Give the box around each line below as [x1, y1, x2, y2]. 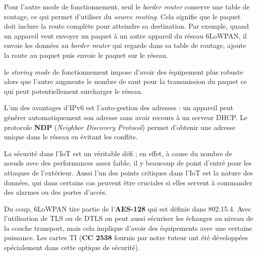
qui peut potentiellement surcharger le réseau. [4, 85, 143, 96]
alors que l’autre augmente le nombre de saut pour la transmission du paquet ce [4, 76, 247, 86]
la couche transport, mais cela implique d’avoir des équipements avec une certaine [4, 222, 253, 233]
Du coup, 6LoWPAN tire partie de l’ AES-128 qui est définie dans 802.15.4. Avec [4, 203, 252, 213]
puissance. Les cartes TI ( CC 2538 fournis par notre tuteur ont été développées [4, 232, 248, 243]
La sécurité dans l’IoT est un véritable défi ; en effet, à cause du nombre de [4, 148, 232, 158]
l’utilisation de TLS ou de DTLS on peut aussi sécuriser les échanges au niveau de [4, 213, 254, 223]
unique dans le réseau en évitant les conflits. [4, 131, 138, 142]
